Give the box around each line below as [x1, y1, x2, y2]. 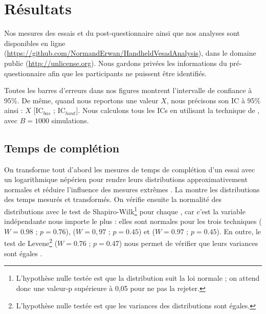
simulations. [51, 115, 89, 125]
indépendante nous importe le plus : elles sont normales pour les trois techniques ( [4, 216, 262, 227]
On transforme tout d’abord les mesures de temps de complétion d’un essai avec [4, 164, 255, 174]
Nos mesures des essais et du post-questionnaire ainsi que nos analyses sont [4, 28, 240, 38]
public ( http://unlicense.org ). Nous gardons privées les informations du [4, 57, 227, 68]
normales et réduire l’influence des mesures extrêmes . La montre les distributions [4, 184, 260, 194]
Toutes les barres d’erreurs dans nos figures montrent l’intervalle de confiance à [4, 85, 252, 96]
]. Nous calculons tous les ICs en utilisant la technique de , [76, 105, 260, 116]
